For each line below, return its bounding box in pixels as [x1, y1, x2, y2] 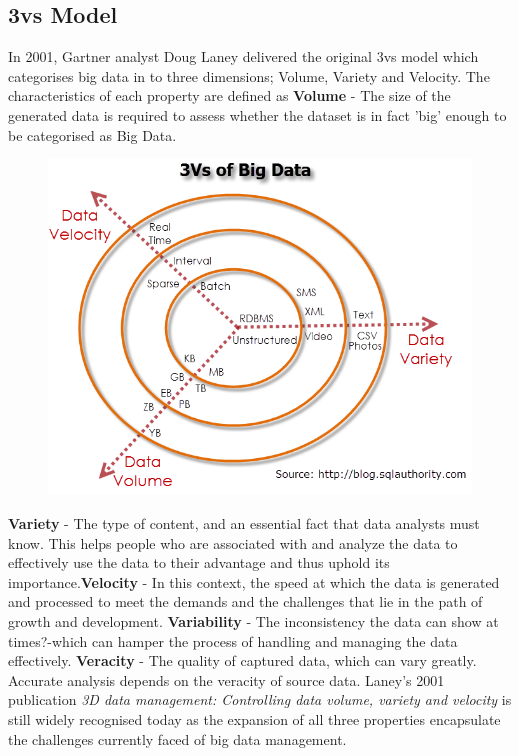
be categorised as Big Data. [8, 124, 177, 145]
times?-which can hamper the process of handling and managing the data [8, 630, 458, 651]
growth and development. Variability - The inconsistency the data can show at [8, 611, 499, 631]
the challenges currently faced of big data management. [8, 728, 347, 749]
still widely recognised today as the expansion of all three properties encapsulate [8, 708, 501, 729]
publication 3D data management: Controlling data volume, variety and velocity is [8, 689, 512, 710]
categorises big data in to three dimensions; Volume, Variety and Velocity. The [8, 65, 490, 86]
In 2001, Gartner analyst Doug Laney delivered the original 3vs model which [8, 46, 479, 67]
